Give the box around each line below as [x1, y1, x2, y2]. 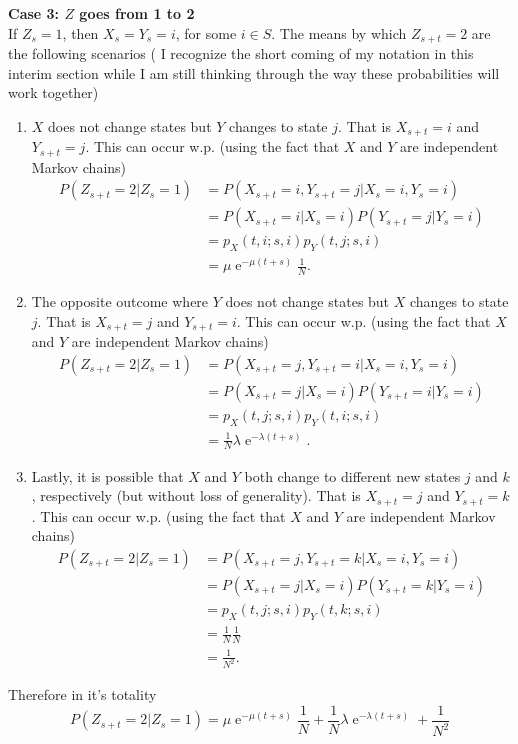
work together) [8, 82, 99, 103]
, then [62, 22, 99, 43]
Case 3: [8, 3, 60, 23]
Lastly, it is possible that [31, 465, 184, 486]
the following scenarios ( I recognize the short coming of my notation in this [8, 43, 474, 64]
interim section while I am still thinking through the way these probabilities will [8, 62, 500, 83]
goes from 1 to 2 [79, 3, 195, 23]
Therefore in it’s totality [8, 684, 157, 705]
